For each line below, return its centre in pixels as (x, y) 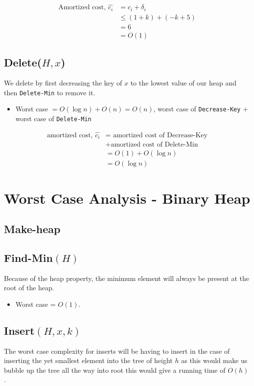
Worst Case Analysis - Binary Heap (127, 198)
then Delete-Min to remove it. (50, 92)
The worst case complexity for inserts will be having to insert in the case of (117, 351)
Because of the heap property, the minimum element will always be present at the (127, 278)
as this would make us (214, 360)
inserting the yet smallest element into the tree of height (88, 360)
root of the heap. (29, 288)
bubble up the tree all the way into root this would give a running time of (115, 370)
